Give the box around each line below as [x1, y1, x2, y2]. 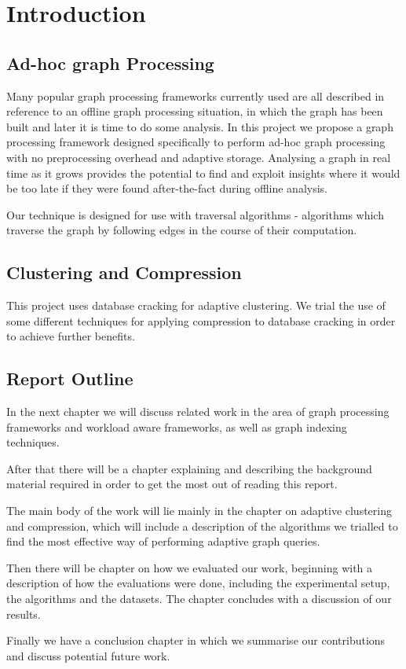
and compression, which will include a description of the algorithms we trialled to [6, 517, 398, 534]
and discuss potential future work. [6, 647, 170, 663]
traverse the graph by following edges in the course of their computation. [6, 222, 357, 238]
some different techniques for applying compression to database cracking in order [6, 312, 396, 329]
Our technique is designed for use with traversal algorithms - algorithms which [6, 206, 384, 222]
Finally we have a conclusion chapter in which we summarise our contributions [6, 632, 386, 649]
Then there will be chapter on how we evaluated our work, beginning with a [6, 559, 373, 575]
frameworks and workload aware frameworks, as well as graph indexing [6, 418, 347, 435]
